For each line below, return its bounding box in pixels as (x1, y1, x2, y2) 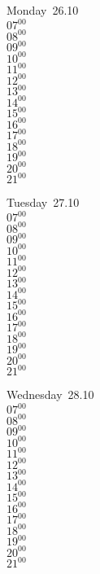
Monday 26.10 (7, 2, 79, 18)
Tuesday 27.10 (7, 194, 80, 211)
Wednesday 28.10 (7, 386, 94, 403)
